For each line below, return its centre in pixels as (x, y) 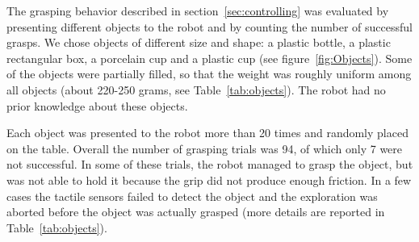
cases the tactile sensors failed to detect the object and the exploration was (192, 196)
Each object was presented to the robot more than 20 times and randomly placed (207, 133)
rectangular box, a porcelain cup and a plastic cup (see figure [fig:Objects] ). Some (209, 58)
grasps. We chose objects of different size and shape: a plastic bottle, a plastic (199, 42)
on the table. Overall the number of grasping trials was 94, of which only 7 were (205, 148)
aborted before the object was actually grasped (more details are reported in (196, 212)
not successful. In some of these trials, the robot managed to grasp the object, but (210, 164)
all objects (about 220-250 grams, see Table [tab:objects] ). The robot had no (196, 89)
